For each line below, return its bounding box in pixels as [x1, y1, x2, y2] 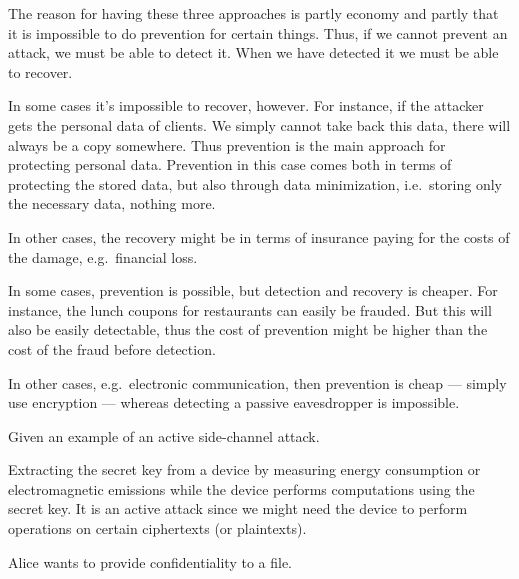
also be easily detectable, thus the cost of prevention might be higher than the [8, 319, 488, 340]
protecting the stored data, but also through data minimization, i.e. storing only [8, 173, 502, 194]
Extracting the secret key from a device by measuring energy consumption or [8, 459, 481, 480]
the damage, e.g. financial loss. [8, 246, 198, 267]
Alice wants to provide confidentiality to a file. [8, 551, 293, 572]
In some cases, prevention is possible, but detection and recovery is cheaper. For [8, 280, 498, 301]
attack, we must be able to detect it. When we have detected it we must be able [8, 42, 499, 63]
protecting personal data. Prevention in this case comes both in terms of [8, 154, 452, 175]
